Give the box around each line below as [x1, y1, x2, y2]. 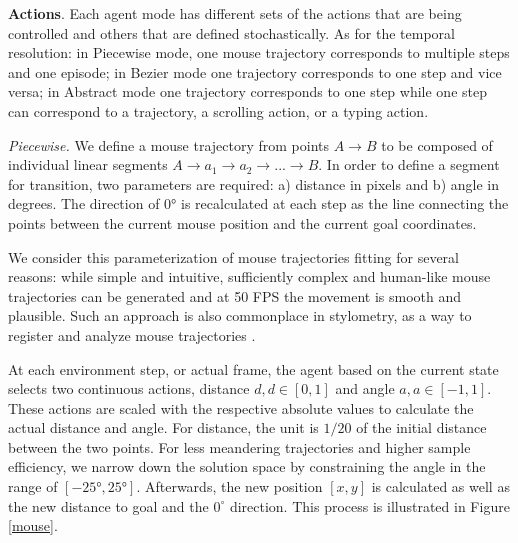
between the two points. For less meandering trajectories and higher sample [8, 436, 471, 457]
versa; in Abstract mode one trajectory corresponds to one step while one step [8, 81, 487, 102]
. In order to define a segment [318, 154, 500, 175]
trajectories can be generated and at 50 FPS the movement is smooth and [8, 285, 461, 306]
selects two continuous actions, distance [8, 378, 250, 399]
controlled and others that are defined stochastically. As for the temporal [8, 22, 455, 43]
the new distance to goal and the [8, 495, 209, 516]
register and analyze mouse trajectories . [8, 324, 256, 345]
